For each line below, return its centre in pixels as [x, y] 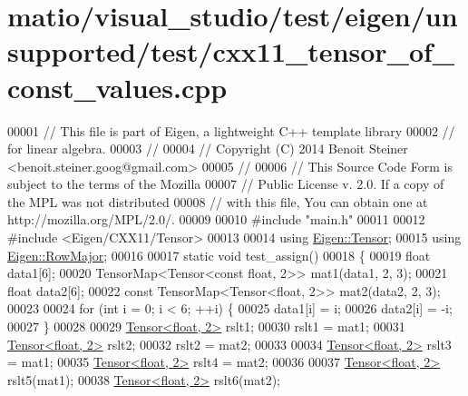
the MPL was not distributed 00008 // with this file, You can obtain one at [218, 201]
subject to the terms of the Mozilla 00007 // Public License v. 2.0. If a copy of [226, 184]
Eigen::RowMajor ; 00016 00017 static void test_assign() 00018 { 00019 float [219, 255]
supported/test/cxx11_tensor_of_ [231, 51]
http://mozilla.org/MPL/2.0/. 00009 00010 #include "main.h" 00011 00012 [216, 219]
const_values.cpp [117, 87]
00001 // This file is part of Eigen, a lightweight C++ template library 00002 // [231, 130]
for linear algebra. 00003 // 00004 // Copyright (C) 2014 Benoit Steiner [208, 148]
